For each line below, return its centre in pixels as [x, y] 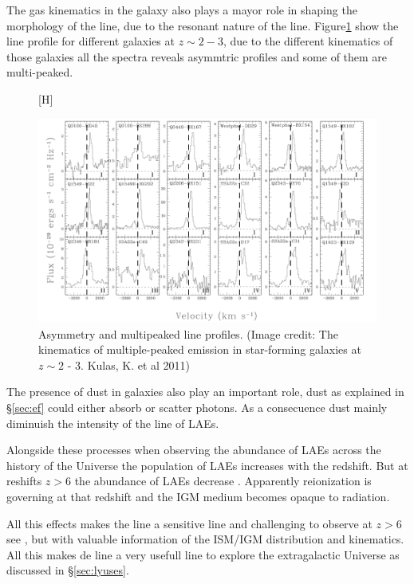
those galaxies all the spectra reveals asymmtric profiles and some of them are [197, 56]
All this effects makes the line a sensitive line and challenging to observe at [189, 523]
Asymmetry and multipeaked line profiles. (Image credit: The [188, 333]
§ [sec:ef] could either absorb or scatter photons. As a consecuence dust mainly [197, 408]
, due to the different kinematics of [308, 41]
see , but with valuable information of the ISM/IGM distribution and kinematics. [205, 539]
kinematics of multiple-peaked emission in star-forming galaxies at [200, 349]
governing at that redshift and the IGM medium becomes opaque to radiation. [198, 497]
